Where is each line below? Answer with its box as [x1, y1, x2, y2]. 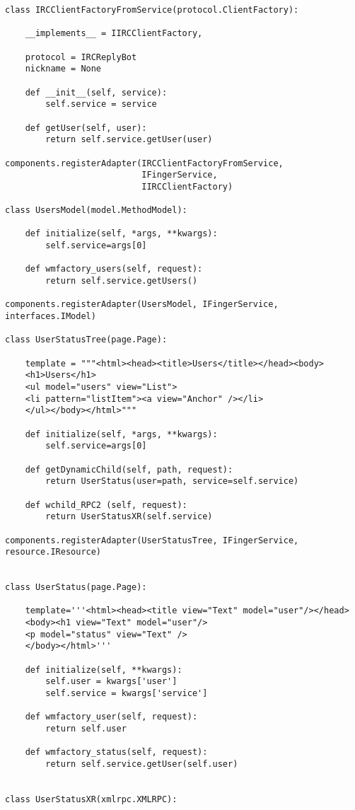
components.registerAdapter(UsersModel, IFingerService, [5, 299, 279, 310]
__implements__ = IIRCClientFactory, [25, 28, 203, 39]
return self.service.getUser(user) [45, 134, 213, 145]
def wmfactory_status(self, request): [25, 747, 208, 758]
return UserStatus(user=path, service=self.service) [45, 476, 299, 487]
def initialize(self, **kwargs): [25, 664, 182, 675]
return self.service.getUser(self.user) [45, 759, 238, 769]
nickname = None [25, 64, 102, 74]
